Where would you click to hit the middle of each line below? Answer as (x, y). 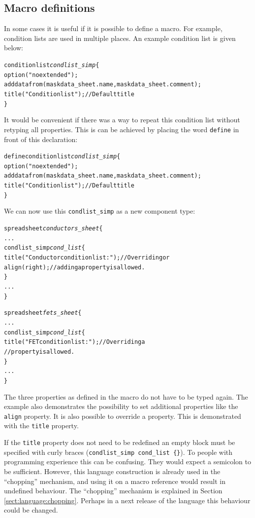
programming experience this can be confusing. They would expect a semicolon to (127, 462)
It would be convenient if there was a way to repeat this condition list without (122, 120)
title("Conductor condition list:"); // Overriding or (87, 258)
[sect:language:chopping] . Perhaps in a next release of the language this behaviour (127, 500)
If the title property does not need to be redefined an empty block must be (120, 442)
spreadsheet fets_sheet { (43, 313)
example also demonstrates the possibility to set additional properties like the (121, 406)
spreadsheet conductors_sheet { (53, 229)
